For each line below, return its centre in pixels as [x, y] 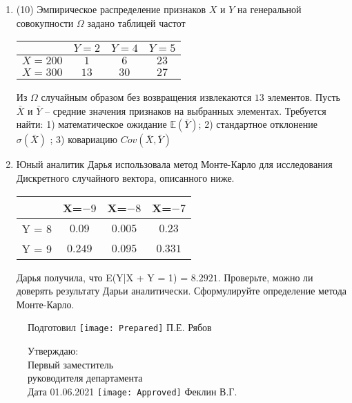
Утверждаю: [53, 350]
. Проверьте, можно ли [265, 277]
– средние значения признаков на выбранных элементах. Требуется [186, 110]
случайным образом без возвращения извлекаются [146, 97]
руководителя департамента [85, 378]
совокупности [45, 22]
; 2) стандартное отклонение [258, 124]
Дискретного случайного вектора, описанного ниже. [125, 177]
